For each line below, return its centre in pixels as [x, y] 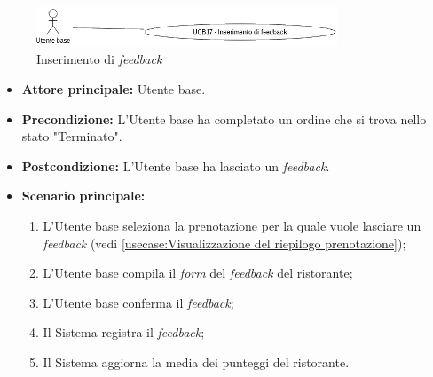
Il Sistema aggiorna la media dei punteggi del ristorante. [196, 361]
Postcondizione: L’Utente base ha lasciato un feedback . [176, 165]
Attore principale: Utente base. [114, 88]
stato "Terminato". [72, 136]
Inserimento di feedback [99, 59]
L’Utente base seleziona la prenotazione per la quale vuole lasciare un [232, 225]
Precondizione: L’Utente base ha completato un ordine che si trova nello [224, 118]
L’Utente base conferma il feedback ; [138, 302]
